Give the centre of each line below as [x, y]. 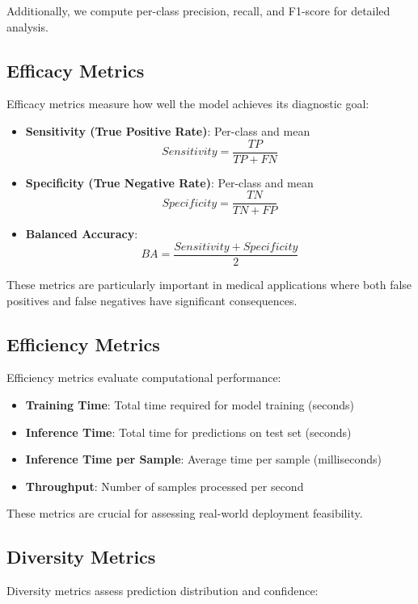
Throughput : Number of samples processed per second [165, 486]
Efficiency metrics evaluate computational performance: [144, 377]
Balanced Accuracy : [82, 234]
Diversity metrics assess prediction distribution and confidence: [163, 591]
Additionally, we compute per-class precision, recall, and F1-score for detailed [198, 10]
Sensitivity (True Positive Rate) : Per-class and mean [168, 130]
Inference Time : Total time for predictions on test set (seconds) [188, 432]
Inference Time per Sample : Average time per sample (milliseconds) [203, 459]
